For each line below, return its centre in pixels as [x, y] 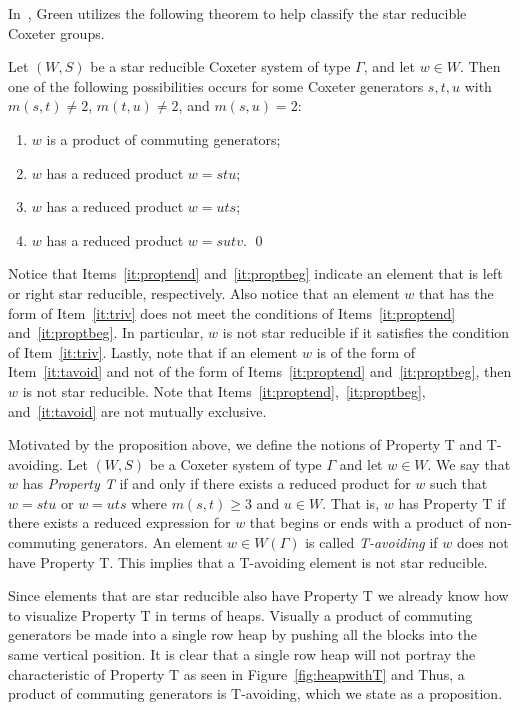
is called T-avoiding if [371, 542]
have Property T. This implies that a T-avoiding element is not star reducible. [248, 561]
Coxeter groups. [56, 32]
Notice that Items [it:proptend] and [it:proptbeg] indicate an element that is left [255, 273]
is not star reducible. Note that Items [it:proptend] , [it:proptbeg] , [224, 390]
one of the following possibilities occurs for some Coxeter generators [216, 85]
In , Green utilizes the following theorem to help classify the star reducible [237, 13]
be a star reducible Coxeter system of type [220, 66]
